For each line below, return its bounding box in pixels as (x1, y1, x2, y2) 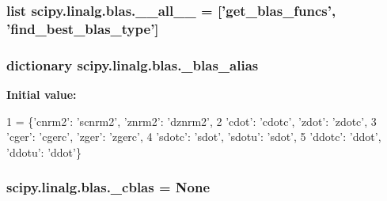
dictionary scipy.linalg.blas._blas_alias (6, 55, 259, 74)
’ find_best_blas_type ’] (6, 18, 159, 38)
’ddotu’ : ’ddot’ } (6, 143, 82, 160)
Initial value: (6, 85, 77, 102)
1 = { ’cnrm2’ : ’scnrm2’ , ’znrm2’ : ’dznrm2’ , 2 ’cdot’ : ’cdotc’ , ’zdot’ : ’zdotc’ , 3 (6, 112, 377, 129)
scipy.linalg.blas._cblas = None (6, 177, 211, 197)
